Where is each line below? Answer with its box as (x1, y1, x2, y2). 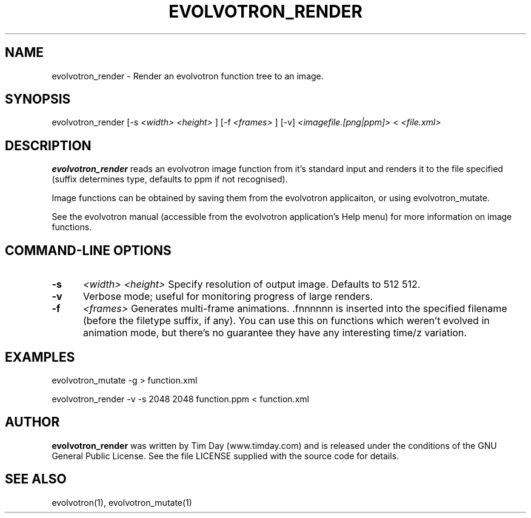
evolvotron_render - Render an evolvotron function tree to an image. (52, 70, 324, 81)
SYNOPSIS (5, 91, 71, 107)
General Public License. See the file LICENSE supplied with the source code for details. (52, 450, 399, 461)
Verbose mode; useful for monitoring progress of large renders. (82, 290, 373, 303)
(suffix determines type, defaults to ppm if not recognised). (52, 174, 288, 185)
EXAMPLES (5, 349, 75, 365)
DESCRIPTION (5, 138, 92, 153)
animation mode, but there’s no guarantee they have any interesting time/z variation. (82, 327, 467, 339)
